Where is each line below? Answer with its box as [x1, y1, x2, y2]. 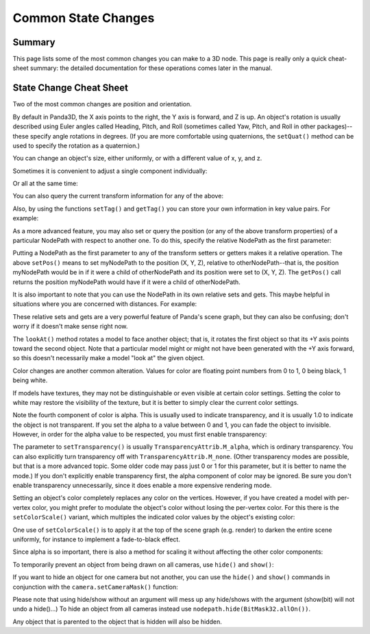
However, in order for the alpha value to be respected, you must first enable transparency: [12, 430, 267, 438]
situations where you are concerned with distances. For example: [12, 300, 197, 308]
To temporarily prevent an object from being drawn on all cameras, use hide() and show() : [12, 560, 274, 569]
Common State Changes [12, 10, 155, 25]
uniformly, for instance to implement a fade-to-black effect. [12, 535, 181, 543]
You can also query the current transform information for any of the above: [12, 192, 224, 200]
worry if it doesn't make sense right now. [12, 322, 128, 331]
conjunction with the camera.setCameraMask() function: [12, 583, 178, 591]
